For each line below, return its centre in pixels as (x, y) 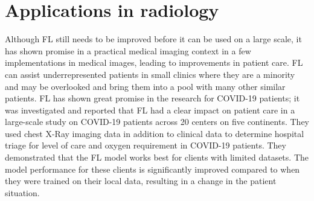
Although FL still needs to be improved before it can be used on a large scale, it (153, 39)
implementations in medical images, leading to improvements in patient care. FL (154, 62)
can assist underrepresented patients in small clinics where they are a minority (150, 74)
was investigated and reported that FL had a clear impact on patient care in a (150, 110)
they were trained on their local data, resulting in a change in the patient (141, 181)
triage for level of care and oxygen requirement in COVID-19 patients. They (146, 145)
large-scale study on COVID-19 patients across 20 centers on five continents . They (157, 122)
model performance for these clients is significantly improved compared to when (152, 169)
